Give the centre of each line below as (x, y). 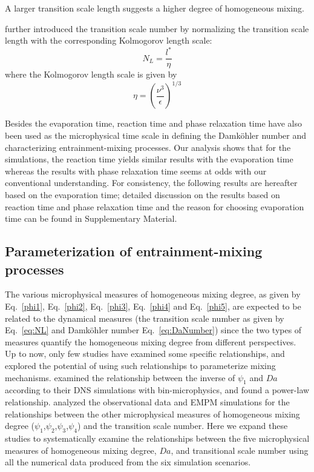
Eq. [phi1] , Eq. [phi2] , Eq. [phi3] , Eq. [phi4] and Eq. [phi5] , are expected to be (153, 306)
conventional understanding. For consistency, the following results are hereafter (151, 183)
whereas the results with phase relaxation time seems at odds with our (136, 171)
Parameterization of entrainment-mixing (134, 251)
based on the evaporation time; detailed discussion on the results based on (142, 194)
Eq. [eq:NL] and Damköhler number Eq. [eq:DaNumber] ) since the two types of (153, 330)
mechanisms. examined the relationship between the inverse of (120, 377)
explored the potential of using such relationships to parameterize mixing (140, 365)
